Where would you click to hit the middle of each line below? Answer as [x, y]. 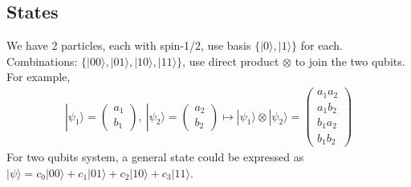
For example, [39, 77]
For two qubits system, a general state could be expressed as [155, 157]
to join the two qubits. [350, 61]
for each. [321, 45]
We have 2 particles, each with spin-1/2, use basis [129, 45]
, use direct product [231, 61]
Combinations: [42, 61]
